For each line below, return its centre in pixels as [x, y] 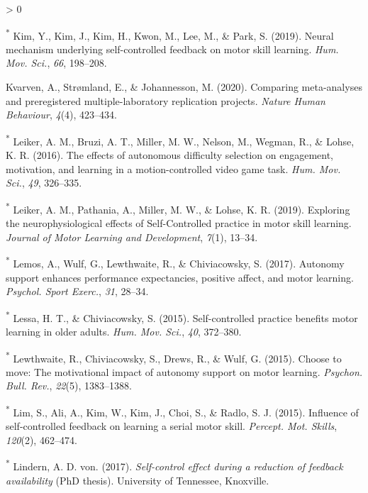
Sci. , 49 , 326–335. [44, 183]
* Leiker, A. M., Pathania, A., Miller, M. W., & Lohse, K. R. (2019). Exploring [178, 208]
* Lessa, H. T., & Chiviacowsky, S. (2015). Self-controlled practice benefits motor [182, 316]
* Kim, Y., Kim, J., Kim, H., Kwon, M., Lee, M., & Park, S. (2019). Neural [170, 34]
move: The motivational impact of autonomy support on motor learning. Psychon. [184, 371]
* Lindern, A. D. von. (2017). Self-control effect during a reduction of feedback [174, 465]
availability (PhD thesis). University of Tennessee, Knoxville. [138, 480]
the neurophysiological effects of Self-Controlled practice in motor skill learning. [179, 223]
